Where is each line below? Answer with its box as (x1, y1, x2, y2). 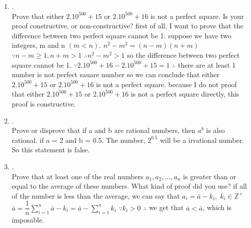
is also (206, 125, 225, 135)
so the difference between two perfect (127, 49, 240, 60)
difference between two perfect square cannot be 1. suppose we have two (11, 30, 232, 40)
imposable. (11, 215, 44, 225)
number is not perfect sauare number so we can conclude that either (11, 69, 220, 80)
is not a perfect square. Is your (150, 10, 244, 21)
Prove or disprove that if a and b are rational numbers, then (11, 125, 196, 135)
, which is (202, 202, 232, 213)
